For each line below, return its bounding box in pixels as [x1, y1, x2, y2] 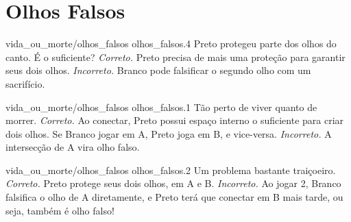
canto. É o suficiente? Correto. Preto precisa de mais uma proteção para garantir [5, 49, 346, 64]
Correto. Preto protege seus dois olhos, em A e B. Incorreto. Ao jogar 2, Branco [5, 176, 341, 190]
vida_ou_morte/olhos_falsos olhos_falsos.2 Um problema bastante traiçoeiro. [5, 162, 336, 177]
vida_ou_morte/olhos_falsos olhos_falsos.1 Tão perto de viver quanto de [5, 99, 317, 114]
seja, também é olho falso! [5, 203, 114, 217]
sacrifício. [5, 76, 45, 90]
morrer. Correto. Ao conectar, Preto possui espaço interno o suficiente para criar [5, 113, 344, 127]
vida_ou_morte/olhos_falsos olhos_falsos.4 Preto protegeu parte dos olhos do [5, 36, 337, 51]
